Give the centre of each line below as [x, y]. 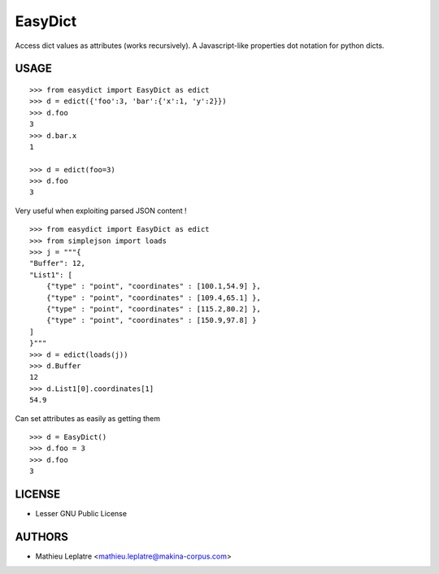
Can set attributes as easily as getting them [87, 418]
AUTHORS [42, 537]
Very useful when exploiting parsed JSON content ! [101, 211]
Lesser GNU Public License [81, 513]
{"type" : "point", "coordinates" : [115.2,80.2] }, [154, 309]
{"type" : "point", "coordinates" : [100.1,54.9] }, [154, 286]
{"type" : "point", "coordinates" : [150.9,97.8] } [151, 320]
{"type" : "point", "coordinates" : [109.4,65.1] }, [154, 298]
